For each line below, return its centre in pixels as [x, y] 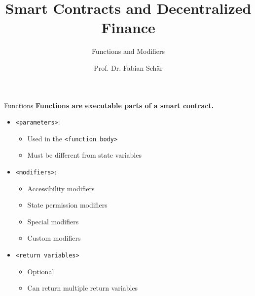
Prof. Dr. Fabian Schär [128, 67]
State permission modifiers [67, 205]
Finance [128, 27]
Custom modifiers [54, 238]
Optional [41, 271]
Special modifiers [53, 221]
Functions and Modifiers [128, 51]
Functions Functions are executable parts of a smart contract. [109, 105]
